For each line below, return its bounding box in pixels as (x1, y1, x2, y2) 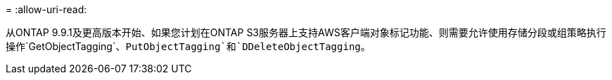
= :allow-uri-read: (6, 3, 87, 15)
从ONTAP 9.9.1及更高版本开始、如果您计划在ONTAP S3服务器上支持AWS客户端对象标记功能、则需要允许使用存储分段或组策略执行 (6, 26, 606, 38)
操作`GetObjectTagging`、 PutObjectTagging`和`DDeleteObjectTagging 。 (6, 40, 371, 52)
